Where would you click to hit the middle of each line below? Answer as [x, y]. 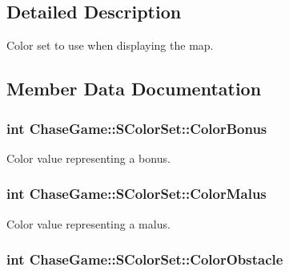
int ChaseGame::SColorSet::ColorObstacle [145, 259]
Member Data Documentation [134, 89]
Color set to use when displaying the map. [110, 45]
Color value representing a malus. [88, 223]
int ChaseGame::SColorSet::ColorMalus [136, 194]
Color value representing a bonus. [88, 158]
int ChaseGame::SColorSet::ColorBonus [137, 128]
